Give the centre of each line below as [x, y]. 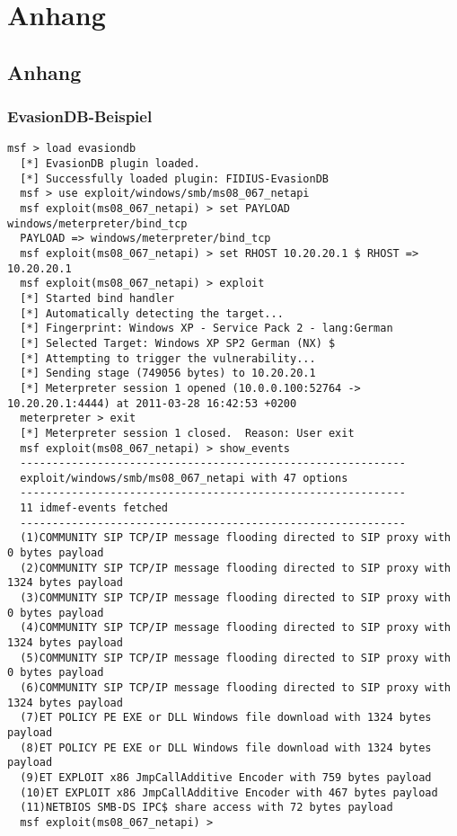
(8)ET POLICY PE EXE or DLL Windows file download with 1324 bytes [226, 747]
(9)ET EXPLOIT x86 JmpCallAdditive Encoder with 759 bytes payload [226, 777]
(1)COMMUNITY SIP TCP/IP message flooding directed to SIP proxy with [235, 538]
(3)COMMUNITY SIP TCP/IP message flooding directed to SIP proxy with [235, 598]
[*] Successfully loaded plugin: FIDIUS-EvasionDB [174, 178]
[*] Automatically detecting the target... [152, 313]
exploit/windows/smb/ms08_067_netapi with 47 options [184, 478]
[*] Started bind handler [97, 298]
